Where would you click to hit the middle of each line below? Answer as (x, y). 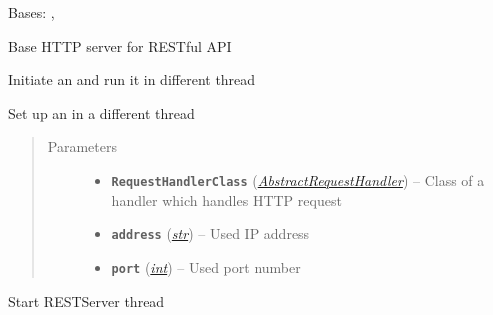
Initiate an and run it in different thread (132, 79)
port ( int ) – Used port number (206, 266)
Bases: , (31, 12)
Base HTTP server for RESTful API (120, 45)
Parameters (82, 146)
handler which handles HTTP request (226, 199)
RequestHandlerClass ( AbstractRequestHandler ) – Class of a (298, 179)
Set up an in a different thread (101, 112)
